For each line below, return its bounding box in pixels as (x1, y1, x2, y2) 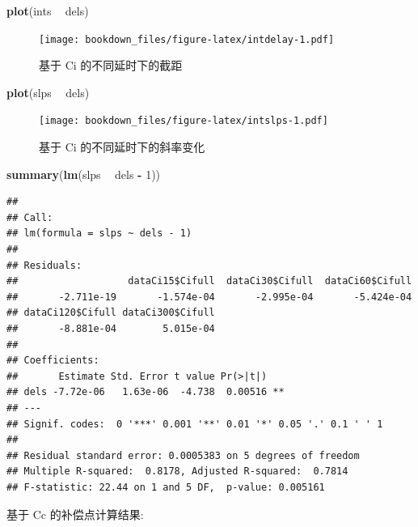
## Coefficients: (6, 355, 99, 367)
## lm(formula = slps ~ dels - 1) (6, 227, 192, 240)
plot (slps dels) (6, 83, 90, 100)
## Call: (6, 211, 53, 223)
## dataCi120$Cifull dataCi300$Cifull (6, 307, 215, 319)
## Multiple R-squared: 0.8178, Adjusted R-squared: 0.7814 (6, 465, 348, 478)
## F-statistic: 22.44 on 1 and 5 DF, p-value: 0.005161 (6, 481, 325, 493)
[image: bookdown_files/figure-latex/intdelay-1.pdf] (39, 33, 335, 45)
